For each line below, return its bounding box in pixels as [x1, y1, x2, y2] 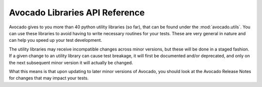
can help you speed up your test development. [9, 37, 102, 43]
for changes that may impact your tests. [9, 75, 89, 81]
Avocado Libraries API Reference [9, 7, 145, 18]
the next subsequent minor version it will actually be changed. [9, 60, 133, 65]
